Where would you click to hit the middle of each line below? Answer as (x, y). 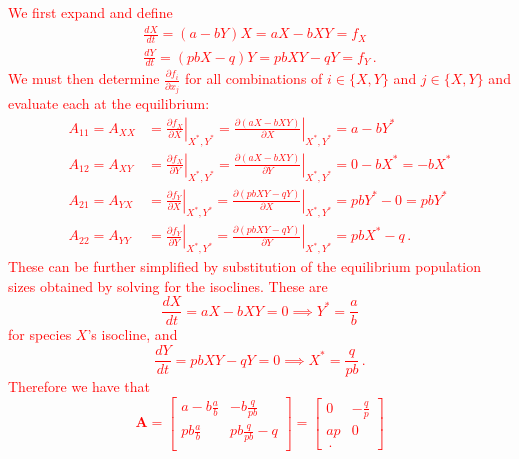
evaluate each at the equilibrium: (109, 103)
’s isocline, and (132, 334)
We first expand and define (90, 12)
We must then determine (84, 78)
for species (40, 334)
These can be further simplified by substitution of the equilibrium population (245, 266)
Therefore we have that (79, 386)
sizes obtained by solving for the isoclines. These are (168, 285)
